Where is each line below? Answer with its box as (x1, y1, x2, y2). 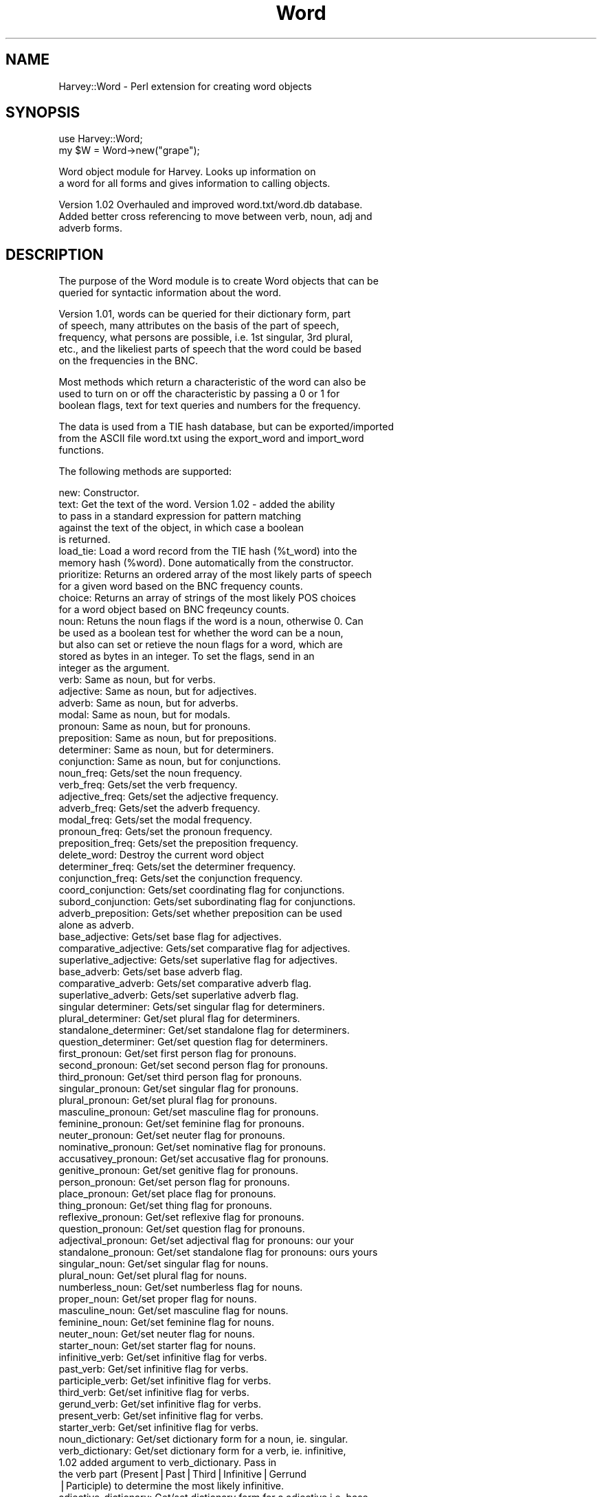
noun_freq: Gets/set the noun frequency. (58, 767, 243, 779)
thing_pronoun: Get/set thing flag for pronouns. (58, 1199, 272, 1212)
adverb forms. (58, 222, 122, 234)
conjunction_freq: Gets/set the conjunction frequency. (58, 872, 303, 885)
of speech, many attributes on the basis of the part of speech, (58, 320, 339, 332)
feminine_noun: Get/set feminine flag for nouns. (58, 1316, 275, 1329)
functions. (58, 444, 104, 456)
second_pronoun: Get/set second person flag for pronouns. (58, 1059, 328, 1072)
